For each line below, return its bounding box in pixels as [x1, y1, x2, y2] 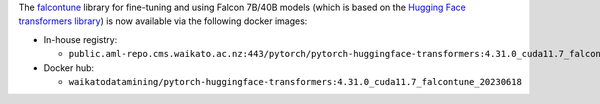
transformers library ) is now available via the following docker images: [18, 15, 308, 27]
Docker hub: [43, 61, 95, 74]
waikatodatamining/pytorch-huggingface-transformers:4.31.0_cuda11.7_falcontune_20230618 [68, 76, 522, 87]
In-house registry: [43, 33, 118, 45]
